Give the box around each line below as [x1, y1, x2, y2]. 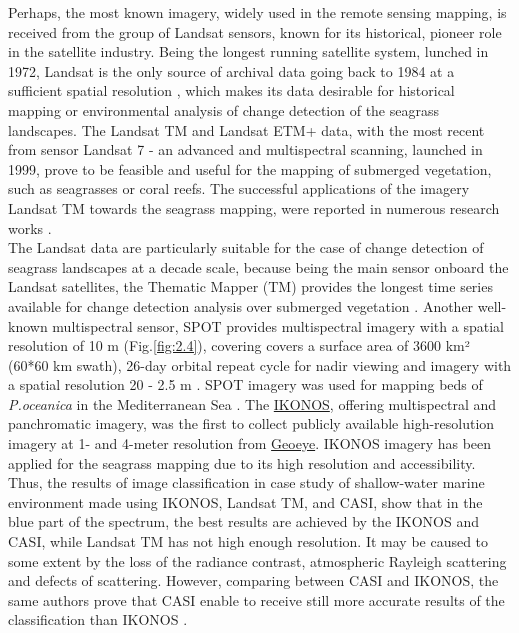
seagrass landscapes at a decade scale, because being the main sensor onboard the [8, 256, 509, 277]
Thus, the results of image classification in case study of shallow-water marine [8, 472, 485, 493]
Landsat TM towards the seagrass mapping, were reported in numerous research [8, 197, 500, 218]
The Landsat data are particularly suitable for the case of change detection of [8, 237, 484, 258]
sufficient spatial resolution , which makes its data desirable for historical [8, 80, 455, 101]
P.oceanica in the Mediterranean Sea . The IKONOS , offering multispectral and [8, 393, 497, 414]
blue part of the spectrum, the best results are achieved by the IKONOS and [8, 511, 480, 532]
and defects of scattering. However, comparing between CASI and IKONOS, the [8, 570, 499, 591]
